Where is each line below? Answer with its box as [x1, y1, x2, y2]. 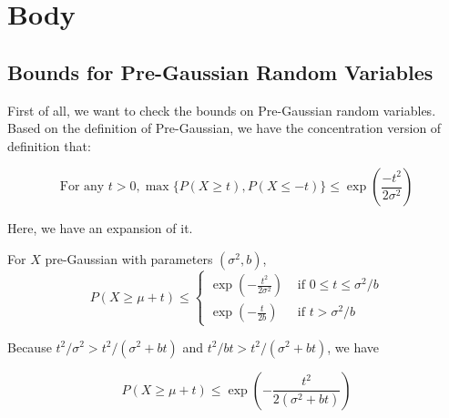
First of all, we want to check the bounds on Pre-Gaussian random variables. [7, 100, 436, 119]
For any [59, 180, 105, 194]
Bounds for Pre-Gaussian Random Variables [7, 57, 434, 86]
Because [7, 337, 52, 356]
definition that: [7, 136, 91, 155]
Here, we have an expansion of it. [7, 219, 193, 238]
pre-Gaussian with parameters [45, 249, 213, 268]
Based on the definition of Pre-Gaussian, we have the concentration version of [7, 118, 442, 138]
